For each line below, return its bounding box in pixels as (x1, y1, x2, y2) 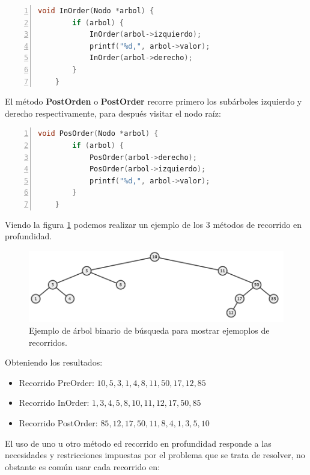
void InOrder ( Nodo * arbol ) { (38, 7, 154, 15)
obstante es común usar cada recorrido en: (5, 460, 160, 473)
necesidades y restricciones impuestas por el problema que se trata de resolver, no (5, 449, 305, 461)
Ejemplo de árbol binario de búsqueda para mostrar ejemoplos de (29, 324, 270, 337)
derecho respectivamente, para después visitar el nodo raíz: (5, 106, 221, 119)
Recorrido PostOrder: (19, 416, 98, 429)
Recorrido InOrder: (19, 396, 90, 409)
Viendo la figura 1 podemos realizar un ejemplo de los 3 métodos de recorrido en (5, 218, 302, 230)
